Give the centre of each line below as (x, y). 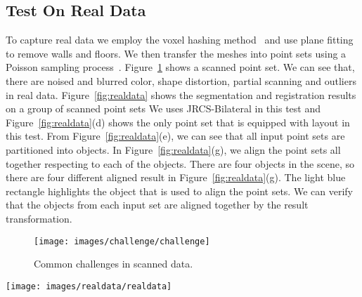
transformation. (39, 218)
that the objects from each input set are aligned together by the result (157, 205)
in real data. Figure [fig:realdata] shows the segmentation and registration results (181, 94)
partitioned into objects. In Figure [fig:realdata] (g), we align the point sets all (173, 149)
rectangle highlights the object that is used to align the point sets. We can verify (179, 191)
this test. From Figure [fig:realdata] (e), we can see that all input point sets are (175, 136)
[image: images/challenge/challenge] (122, 241)
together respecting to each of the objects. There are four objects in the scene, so (180, 163)
